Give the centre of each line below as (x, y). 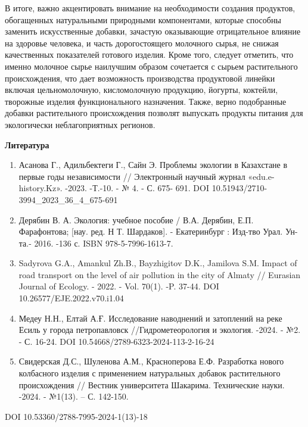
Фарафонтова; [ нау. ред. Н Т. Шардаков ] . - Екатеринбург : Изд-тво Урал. (151, 231)
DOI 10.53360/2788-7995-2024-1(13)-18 (76, 416)
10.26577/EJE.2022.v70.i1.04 (71, 298)
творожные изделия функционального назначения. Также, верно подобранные (146, 101)
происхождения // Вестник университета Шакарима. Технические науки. (152, 384)
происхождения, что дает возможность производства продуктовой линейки (140, 78)
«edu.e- (261, 176)
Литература (27, 144)
